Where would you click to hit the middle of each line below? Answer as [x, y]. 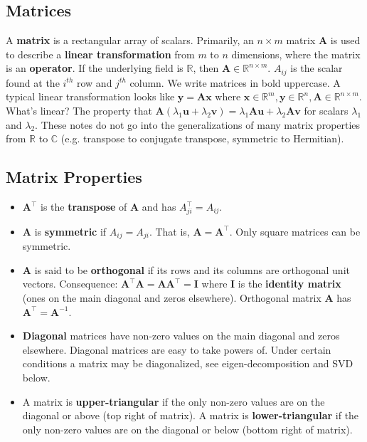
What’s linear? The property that [79, 111]
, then [206, 68]
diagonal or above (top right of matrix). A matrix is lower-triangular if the [191, 415]
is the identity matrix [289, 284]
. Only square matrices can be [295, 231]
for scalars [326, 111]
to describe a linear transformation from [100, 54]
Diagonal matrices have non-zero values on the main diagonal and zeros [181, 336]
